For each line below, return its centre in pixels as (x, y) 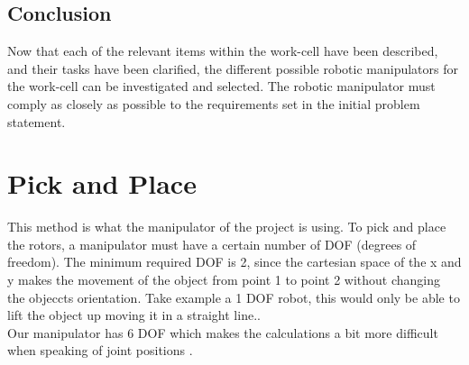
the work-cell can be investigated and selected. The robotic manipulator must (221, 86)
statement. (37, 121)
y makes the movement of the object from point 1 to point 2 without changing (224, 280)
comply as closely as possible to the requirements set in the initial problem (214, 103)
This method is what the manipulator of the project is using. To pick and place (227, 227)
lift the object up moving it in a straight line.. (134, 315)
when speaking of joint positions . (100, 350)
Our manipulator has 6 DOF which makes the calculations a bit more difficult (223, 332)
